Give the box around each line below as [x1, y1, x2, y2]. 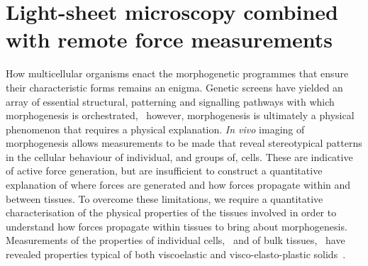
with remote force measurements [6, 25, 333, 54]
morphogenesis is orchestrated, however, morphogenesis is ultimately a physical [6, 108, 355, 123]
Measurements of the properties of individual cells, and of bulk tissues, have [6, 233, 345, 248]
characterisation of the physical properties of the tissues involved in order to [6, 205, 337, 220]
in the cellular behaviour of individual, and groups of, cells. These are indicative [6, 149, 353, 164]
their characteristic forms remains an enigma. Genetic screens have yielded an [6, 79, 343, 94]
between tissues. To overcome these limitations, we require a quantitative [6, 191, 323, 206]
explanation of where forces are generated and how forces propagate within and [6, 177, 351, 192]
